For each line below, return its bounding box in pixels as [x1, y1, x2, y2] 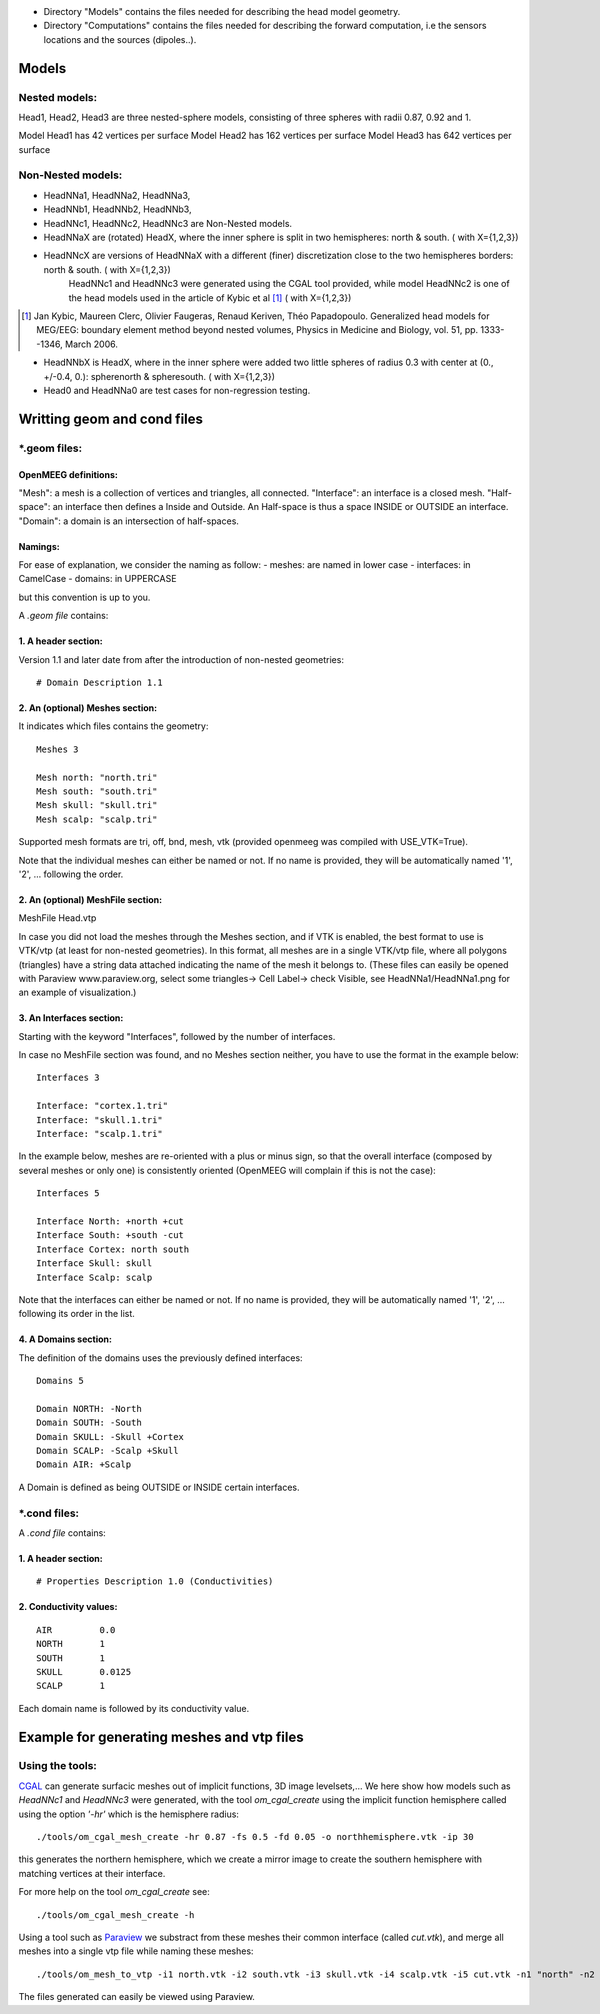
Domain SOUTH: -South [36, 1417, 142, 1429]
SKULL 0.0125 [36, 1666, 132, 1677]
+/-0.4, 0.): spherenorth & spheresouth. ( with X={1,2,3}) [43, 370, 275, 382]
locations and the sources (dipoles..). [43, 33, 197, 45]
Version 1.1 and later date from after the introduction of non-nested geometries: [18, 653, 345, 665]
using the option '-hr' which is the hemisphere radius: [18, 1808, 240, 1820]
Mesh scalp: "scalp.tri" [36, 813, 158, 825]
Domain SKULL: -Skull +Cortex [36, 1431, 185, 1442]
